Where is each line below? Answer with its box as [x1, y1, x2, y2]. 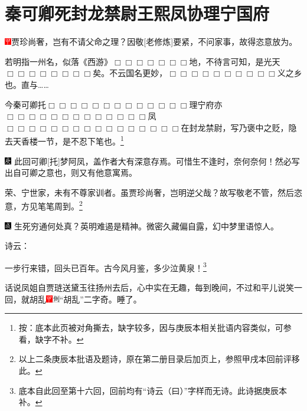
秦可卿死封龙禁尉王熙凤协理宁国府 [5, 1, 270, 25]
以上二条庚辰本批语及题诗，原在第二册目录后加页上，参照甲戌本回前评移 [18, 353, 300, 365]
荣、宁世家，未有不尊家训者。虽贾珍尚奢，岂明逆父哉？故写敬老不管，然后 [5, 186, 294, 198]
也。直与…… [5, 78, 49, 90]
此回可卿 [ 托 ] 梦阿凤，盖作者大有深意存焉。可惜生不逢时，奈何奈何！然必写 [14, 154, 300, 167]
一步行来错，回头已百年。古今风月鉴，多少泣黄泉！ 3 [5, 259, 207, 274]
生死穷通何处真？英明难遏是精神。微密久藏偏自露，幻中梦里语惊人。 [14, 219, 279, 232]
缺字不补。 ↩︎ [35, 333, 84, 345]
